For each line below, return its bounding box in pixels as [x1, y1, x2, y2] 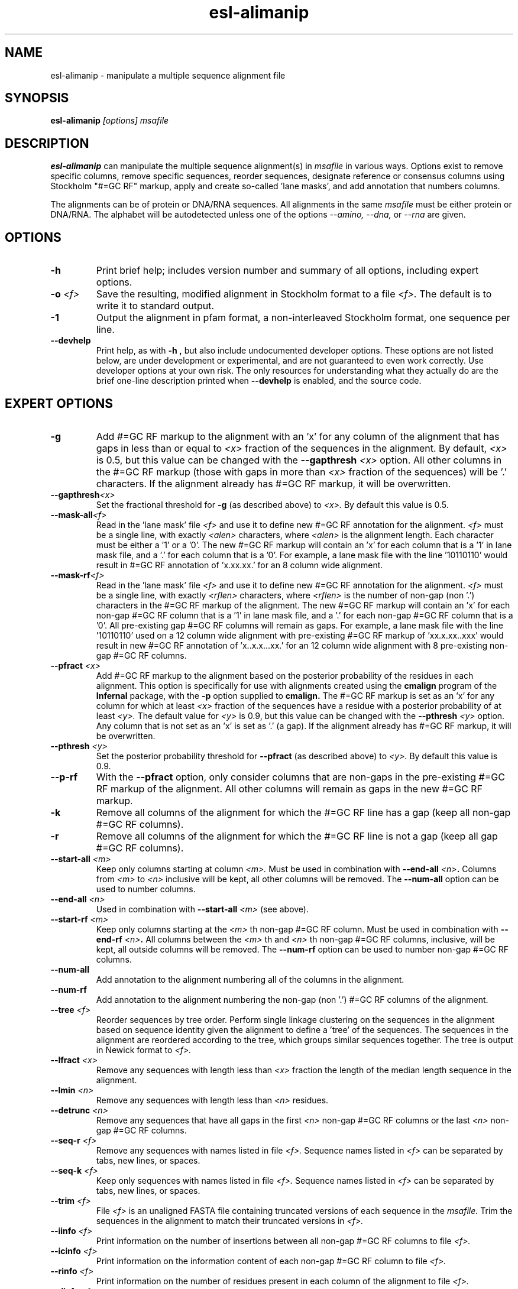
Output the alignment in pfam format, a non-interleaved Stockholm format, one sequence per [96, 312, 510, 324]
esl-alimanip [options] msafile [50, 115, 169, 126]
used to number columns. [96, 883, 196, 894]
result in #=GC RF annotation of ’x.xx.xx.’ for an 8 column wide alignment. [96, 559, 383, 570]
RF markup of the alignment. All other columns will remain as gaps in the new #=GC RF [96, 782, 483, 795]
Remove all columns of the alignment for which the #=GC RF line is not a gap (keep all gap [96, 830, 498, 842]
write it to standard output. [96, 300, 215, 312]
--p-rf [50, 770, 78, 783]
